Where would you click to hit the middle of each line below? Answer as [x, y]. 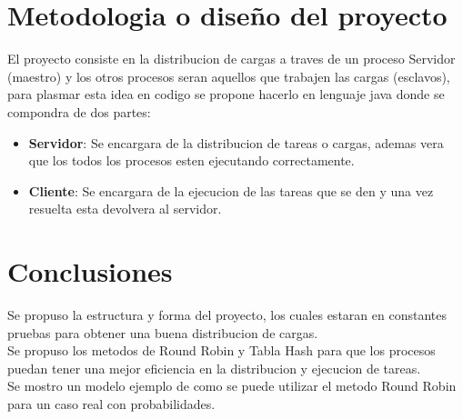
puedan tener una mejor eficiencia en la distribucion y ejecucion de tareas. [214, 368]
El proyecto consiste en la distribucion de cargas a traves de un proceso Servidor [231, 59]
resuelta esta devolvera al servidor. [125, 209]
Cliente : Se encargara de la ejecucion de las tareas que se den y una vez [231, 190]
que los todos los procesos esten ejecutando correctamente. [191, 160]
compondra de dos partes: [79, 111]
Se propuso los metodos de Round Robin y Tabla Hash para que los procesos [221, 350]
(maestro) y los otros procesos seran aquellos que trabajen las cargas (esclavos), [229, 76]
